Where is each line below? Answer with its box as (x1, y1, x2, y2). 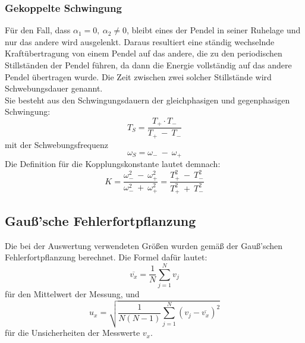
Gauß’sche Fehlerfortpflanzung (5, 211, 196, 229)
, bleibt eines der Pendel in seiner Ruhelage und (126, 24, 301, 36)
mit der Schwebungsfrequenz (5, 138, 108, 150)
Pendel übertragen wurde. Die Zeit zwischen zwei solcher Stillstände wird (5, 70, 272, 83)
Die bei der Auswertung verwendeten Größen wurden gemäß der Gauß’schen (5, 239, 283, 251)
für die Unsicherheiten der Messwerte (5, 326, 140, 339)
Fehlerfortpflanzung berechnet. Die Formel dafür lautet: (5, 251, 207, 263)
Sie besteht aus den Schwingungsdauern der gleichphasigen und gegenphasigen (5, 93, 290, 106)
